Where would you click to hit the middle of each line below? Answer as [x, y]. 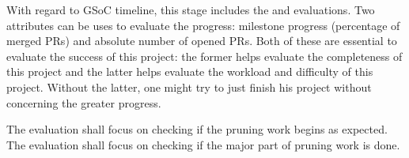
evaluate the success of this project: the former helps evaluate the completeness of [204, 56]
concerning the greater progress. [84, 102]
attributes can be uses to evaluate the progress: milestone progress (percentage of [203, 25]
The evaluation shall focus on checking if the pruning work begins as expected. [197, 129]
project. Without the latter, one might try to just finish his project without [189, 87]
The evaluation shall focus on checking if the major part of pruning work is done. [203, 144]
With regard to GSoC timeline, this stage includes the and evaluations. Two [191, 9]
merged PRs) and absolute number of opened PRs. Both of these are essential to [202, 41]
